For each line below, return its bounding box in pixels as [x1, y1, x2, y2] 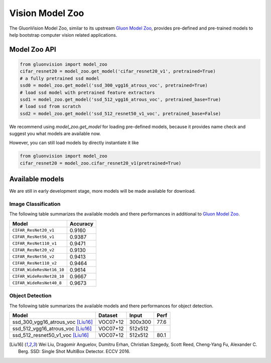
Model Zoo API [9, 45, 56, 54]
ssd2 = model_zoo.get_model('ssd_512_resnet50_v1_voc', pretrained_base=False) [20, 110, 221, 116]
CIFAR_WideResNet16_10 [12, 267, 65, 273]
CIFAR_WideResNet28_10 [12, 274, 65, 279]
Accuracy [69, 220, 94, 227]
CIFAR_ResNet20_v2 [12, 248, 55, 253]
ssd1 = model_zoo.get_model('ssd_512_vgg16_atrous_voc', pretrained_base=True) [20, 96, 221, 102]
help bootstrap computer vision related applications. [9, 32, 117, 38]
